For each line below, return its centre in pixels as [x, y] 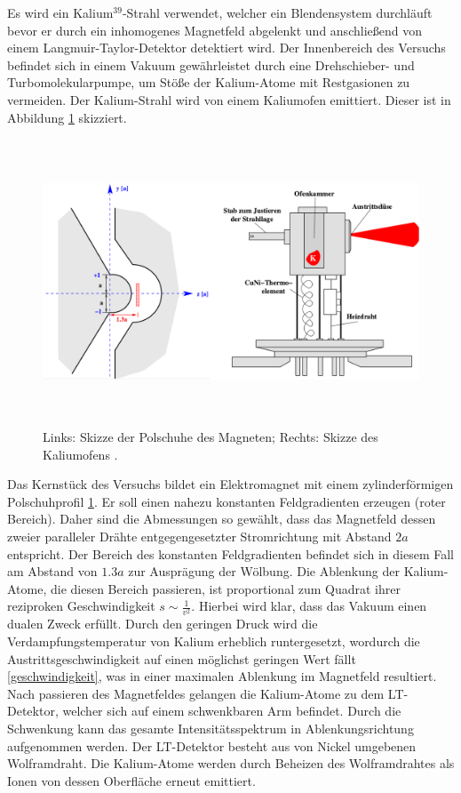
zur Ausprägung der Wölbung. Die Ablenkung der [264, 571]
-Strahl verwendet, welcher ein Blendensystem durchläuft [277, 12]
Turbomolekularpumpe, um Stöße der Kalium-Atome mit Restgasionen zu [209, 82]
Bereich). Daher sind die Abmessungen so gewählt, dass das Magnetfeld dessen [222, 519]
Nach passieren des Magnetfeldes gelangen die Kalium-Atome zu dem [196, 693]
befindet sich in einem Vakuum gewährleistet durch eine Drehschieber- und [211, 64]
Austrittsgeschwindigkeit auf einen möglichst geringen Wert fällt [182, 658]
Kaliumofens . [80, 454]
